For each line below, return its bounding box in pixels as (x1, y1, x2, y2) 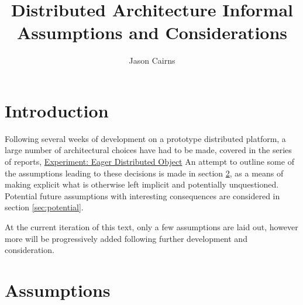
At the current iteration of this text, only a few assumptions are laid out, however (5, 221, 298, 233)
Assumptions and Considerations (16, 20, 288, 44)
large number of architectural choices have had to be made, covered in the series (5, 144, 292, 156)
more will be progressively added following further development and (5, 232, 247, 244)
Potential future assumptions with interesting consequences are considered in (5, 189, 280, 202)
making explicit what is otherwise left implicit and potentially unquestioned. (5, 178, 279, 190)
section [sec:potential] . (5, 201, 84, 213)
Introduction (5, 98, 109, 122)
